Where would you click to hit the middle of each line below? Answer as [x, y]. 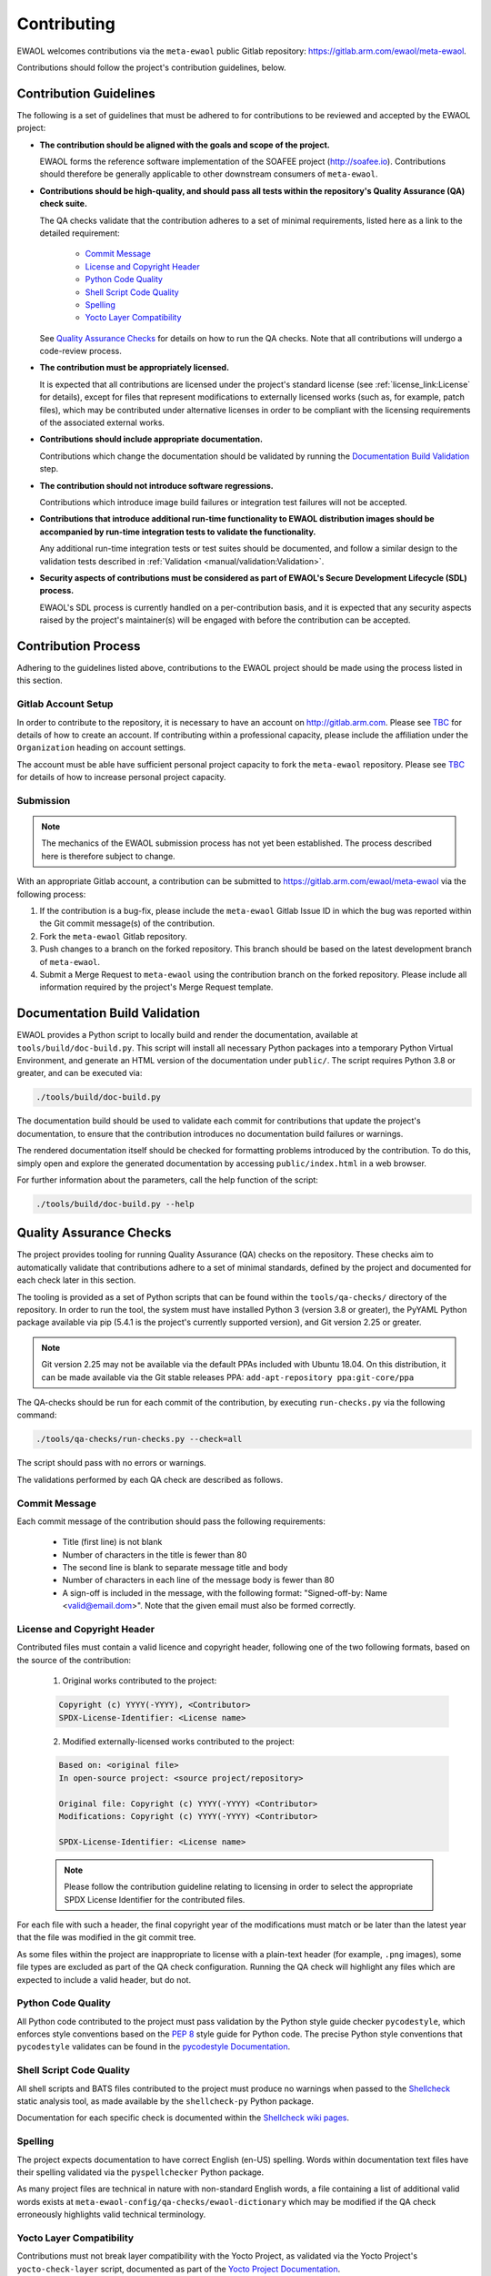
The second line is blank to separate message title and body [175, 1568]
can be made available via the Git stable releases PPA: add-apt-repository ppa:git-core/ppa [228, 1377]
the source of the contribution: [74, 1660]
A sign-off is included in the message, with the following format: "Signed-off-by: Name [225, 1592]
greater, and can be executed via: [80, 1073]
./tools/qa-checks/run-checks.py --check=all [139, 1439]
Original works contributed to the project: [140, 1681]
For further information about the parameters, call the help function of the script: [167, 1180]
